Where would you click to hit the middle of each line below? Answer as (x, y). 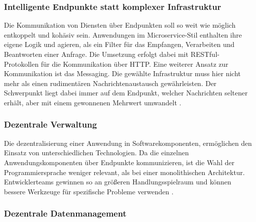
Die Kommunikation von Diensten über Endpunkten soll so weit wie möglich (120, 25)
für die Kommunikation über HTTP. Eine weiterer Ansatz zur (134, 64)
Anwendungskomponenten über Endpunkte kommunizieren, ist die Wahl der (119, 162)
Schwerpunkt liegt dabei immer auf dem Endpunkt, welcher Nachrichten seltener (126, 93)
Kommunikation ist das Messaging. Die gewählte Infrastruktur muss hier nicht (123, 73)
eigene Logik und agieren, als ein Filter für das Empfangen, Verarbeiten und (119, 44)
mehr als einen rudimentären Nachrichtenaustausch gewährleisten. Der (110, 83)
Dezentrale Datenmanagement (65, 213)
